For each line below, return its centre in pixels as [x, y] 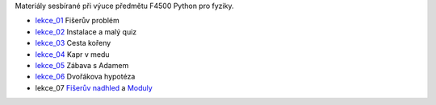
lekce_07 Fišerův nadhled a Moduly [94, 87]
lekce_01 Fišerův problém [78, 21]
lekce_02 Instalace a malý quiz [86, 31]
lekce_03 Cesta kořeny [73, 43]
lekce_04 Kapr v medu [72, 54]
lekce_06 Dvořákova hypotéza [85, 77]
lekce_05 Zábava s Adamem [82, 65]
